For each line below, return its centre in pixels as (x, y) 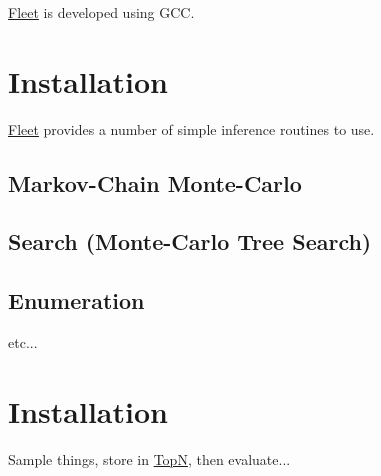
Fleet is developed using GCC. (101, 12)
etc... (23, 342)
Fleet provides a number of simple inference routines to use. (191, 128)
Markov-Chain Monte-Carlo (155, 182)
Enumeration (76, 300)
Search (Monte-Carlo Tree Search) (190, 241)
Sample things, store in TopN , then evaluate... (149, 458)
